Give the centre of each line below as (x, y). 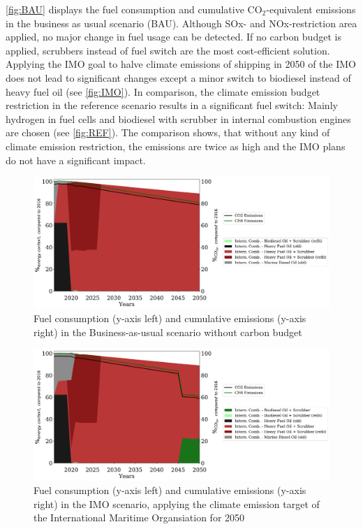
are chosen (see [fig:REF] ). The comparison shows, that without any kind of (168, 132)
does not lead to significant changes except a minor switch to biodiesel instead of (178, 77)
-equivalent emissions (311, 9)
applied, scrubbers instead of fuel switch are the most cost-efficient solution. (168, 50)
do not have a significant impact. (76, 160)
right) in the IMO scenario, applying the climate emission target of (177, 503)
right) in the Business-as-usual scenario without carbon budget (168, 332)
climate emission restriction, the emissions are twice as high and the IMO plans (176, 146)
